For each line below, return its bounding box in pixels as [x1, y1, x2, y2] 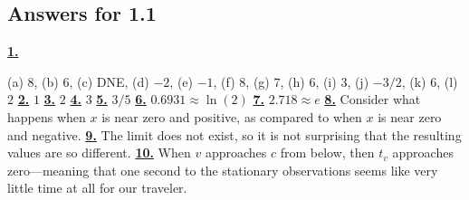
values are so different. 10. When [7, 143, 191, 162]
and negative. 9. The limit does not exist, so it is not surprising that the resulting [7, 125, 462, 144]
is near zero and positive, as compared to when [101, 107, 362, 126]
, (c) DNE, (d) [69, 71, 149, 90]
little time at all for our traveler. [7, 178, 187, 197]
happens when [7, 107, 86, 126]
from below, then [280, 143, 375, 162]
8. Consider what [324, 90, 421, 109]
